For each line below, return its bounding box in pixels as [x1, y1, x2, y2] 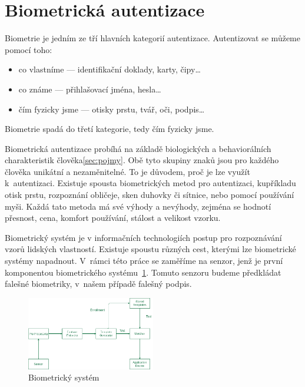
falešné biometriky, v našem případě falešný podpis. [5, 277, 192, 290]
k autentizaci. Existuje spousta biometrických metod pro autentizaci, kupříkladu [5, 177, 296, 189]
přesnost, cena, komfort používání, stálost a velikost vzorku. [5, 211, 221, 224]
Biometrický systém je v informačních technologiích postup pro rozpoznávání [5, 231, 282, 243]
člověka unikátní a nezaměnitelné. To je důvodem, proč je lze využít [5, 165, 250, 177]
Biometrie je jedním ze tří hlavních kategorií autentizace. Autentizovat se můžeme [5, 32, 300, 44]
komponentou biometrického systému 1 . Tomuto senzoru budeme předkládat [5, 266, 281, 278]
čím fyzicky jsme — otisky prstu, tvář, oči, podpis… [18, 102, 205, 115]
